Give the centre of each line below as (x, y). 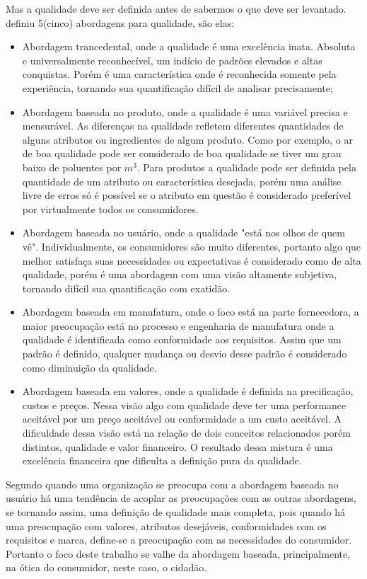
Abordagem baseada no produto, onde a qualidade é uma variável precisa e (185, 111)
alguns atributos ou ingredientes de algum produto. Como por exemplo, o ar (187, 139)
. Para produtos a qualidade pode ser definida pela (246, 167)
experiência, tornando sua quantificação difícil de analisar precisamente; (177, 87)
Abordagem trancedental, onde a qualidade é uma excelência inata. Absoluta (189, 46)
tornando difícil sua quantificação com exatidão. (126, 288)
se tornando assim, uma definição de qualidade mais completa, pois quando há (175, 512)
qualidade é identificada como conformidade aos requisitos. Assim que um (182, 339)
